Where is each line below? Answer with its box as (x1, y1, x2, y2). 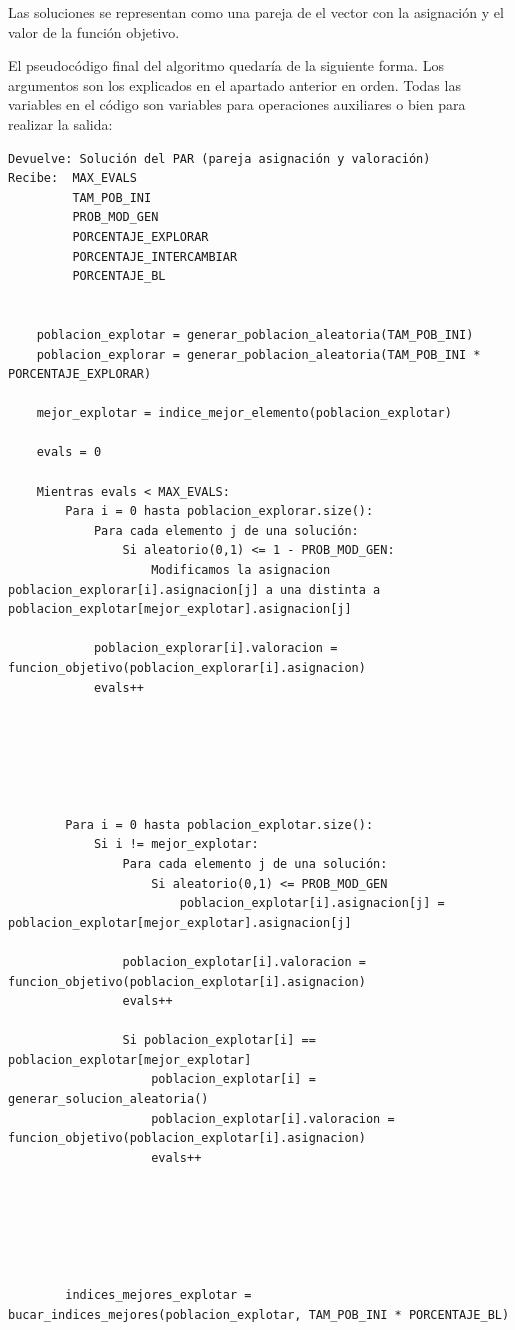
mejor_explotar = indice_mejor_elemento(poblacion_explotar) (36, 406, 452, 421)
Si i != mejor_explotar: (93, 837, 259, 852)
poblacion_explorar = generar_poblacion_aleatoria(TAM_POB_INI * (36, 347, 481, 362)
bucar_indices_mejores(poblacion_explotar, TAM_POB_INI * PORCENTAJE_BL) (8, 1307, 510, 1322)
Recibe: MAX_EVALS (8, 171, 137, 186)
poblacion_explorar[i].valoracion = (93, 641, 338, 656)
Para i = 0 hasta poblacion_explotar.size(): (65, 817, 374, 832)
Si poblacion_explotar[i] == (122, 1033, 316, 1048)
